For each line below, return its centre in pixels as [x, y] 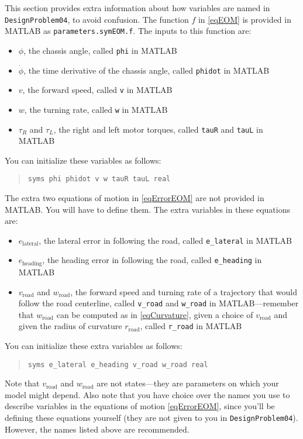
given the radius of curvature [70, 326]
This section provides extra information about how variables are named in [137, 8]
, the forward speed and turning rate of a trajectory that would [184, 291]
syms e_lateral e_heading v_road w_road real [118, 364]
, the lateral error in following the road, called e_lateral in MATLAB [165, 240]
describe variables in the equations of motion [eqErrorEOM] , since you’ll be [140, 406]
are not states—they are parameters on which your [188, 383]
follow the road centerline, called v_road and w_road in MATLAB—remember [159, 303]
